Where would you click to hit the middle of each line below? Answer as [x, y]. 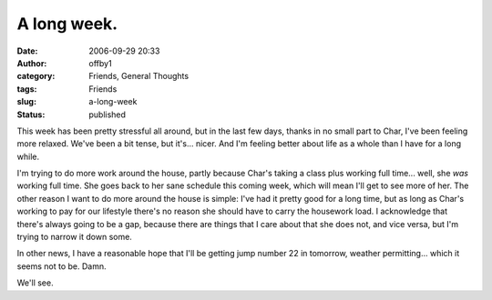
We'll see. [35, 283]
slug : [26, 102]
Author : [32, 63]
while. [28, 156]
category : [36, 76]
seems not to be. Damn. [61, 266]
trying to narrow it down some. [74, 237]
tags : [27, 89]
